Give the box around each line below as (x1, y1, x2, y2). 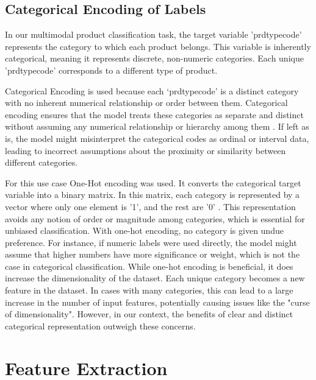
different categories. (5, 156, 78, 169)
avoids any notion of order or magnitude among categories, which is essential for (5, 212, 305, 225)
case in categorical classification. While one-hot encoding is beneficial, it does (5, 259, 293, 272)
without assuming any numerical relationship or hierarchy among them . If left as (5, 120, 309, 133)
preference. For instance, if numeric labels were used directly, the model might (5, 236, 297, 248)
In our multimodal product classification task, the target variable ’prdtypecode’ (5, 28, 302, 41)
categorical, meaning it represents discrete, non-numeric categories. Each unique (5, 52, 304, 65)
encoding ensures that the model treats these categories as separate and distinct (5, 108, 304, 121)
